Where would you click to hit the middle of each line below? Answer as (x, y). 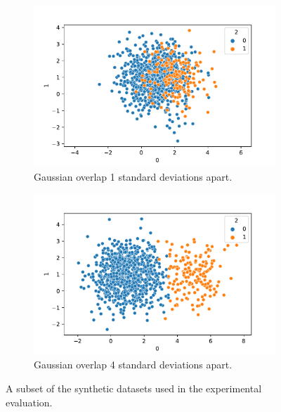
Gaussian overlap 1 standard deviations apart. (133, 176)
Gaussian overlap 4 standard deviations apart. (133, 365)
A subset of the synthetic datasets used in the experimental (134, 388)
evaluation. (29, 402)
